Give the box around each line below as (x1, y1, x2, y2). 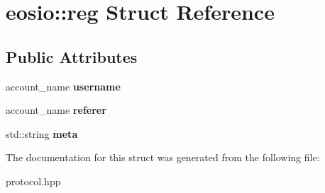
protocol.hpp (6, 173, 61, 188)
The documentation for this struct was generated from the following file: (6, 150, 320, 165)
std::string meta (6, 126, 78, 141)
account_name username (6, 78, 121, 93)
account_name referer (6, 103, 106, 117)
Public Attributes (6, 45, 138, 67)
